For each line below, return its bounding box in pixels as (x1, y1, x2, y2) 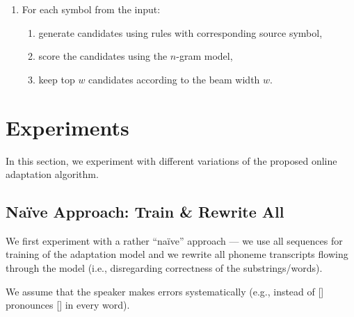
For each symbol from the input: (22, 2, 161, 16)
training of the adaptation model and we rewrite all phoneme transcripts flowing (6, 247, 348, 261)
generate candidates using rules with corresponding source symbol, (38, 25, 323, 40)
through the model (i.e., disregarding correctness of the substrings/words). (6, 261, 323, 275)
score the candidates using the (38, 49, 168, 63)
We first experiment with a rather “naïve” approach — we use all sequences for (6, 233, 343, 247)
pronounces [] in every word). (6, 298, 130, 312)
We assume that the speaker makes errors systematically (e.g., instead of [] (6, 284, 324, 298)
